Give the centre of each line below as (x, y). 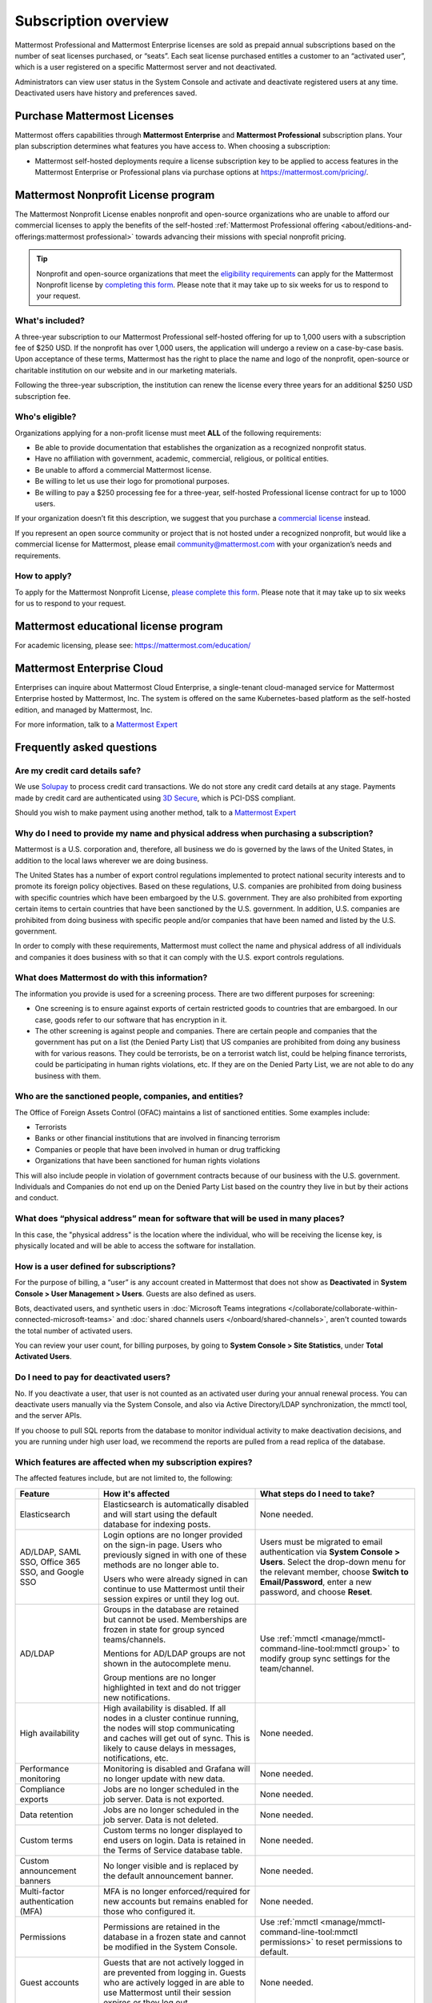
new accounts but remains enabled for (176, 1901)
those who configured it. (149, 1911)
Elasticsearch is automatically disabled (176, 1504)
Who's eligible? (46, 417)
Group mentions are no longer (159, 1677)
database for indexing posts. (157, 1524)
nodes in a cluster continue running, (171, 1718)
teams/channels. (134, 1639)
